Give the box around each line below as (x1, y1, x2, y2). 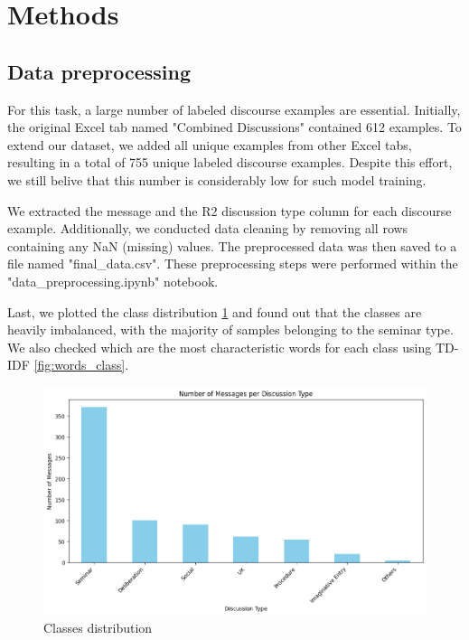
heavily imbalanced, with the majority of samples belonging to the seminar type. (7, 320, 454, 339)
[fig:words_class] (33, 355, 126, 374)
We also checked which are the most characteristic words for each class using (7, 337, 432, 356)
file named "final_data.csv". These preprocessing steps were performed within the (7, 254, 458, 273)
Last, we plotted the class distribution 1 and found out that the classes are (7, 302, 422, 321)
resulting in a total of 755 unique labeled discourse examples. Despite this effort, (7, 153, 453, 172)
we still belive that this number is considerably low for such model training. (7, 170, 427, 189)
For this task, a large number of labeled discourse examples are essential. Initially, (7, 99, 461, 118)
